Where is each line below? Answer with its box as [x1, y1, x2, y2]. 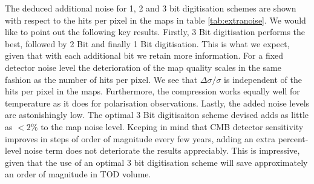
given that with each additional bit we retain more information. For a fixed [5, 49, 284, 62]
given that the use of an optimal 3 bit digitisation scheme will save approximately [5, 156, 308, 168]
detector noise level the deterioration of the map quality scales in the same [5, 61, 281, 73]
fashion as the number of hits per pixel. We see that [5, 73, 198, 85]
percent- [278, 132, 309, 145]
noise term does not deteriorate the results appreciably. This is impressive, [24, 144, 300, 157]
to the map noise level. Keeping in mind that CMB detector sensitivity [41, 120, 304, 133]
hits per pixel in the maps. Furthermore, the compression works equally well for [5, 85, 300, 97]
